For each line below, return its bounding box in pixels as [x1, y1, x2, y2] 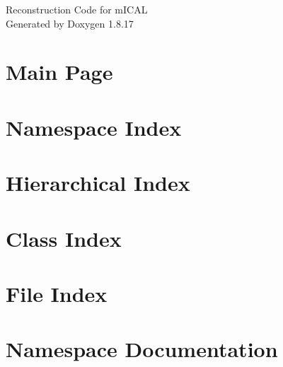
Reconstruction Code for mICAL [6, 2, 148, 16]
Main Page [6, 57, 113, 86]
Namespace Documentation [6, 334, 278, 363]
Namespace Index [6, 112, 182, 141]
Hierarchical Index [6, 168, 190, 197]
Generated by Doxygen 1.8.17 [6, 16, 134, 30]
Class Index [6, 223, 122, 252]
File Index [6, 279, 108, 308]
